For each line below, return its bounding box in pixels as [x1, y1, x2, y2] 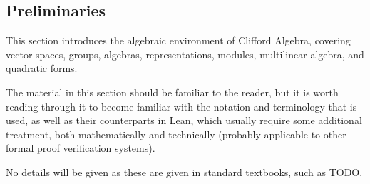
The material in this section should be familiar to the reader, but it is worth [6, 84, 339, 99]
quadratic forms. [6, 61, 78, 76]
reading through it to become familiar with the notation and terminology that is [6, 98, 357, 113]
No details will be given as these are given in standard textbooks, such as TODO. [6, 164, 363, 179]
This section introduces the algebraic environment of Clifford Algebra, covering [6, 33, 351, 48]
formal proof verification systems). [6, 140, 155, 155]
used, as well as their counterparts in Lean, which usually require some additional [6, 113, 362, 128]
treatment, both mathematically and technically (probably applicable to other [6, 126, 346, 141]
